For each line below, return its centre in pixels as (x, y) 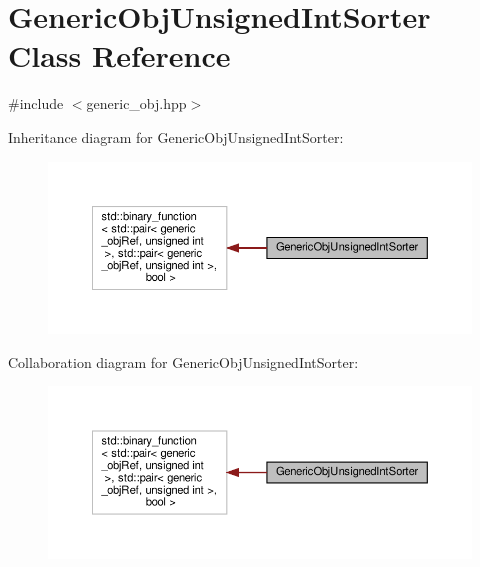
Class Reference (119, 55)
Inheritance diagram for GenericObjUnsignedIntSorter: (176, 136)
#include (36, 103)
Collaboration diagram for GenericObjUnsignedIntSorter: (183, 361)
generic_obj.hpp (136, 103)
